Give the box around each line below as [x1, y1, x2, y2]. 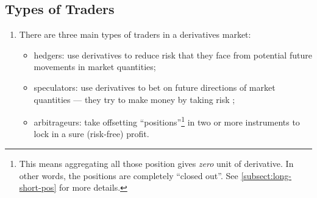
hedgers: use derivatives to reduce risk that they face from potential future [34, 48, 312, 61]
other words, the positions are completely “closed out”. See [19, 169, 238, 182]
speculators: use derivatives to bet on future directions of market [34, 80, 276, 93]
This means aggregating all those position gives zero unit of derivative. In [19, 157, 294, 170]
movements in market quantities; [34, 60, 156, 73]
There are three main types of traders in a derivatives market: [19, 28, 251, 41]
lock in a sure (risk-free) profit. [34, 127, 149, 140]
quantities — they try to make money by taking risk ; [34, 93, 235, 105]
